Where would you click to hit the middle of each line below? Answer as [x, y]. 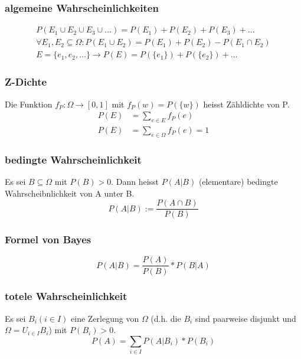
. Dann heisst [135, 181]
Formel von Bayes [48, 239]
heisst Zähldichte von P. [246, 104]
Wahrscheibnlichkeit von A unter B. [70, 193]
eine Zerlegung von [105, 318]
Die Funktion [29, 104]
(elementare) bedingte [238, 181]
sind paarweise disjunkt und [246, 318]
